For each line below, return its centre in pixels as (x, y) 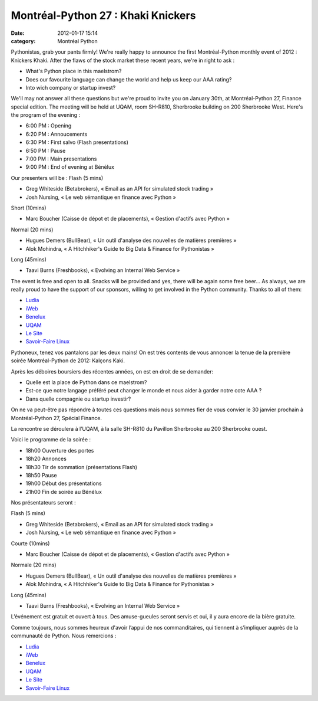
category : (23, 41)
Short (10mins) (29, 208)
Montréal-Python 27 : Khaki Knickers (103, 15)
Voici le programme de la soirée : (51, 440)
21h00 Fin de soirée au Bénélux (64, 492)
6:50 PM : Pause (46, 150)
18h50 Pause (41, 475)
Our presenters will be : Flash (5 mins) (57, 178)
